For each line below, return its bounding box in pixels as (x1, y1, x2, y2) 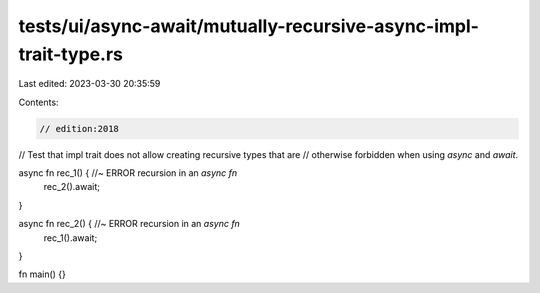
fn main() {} (18, 268, 67, 280)
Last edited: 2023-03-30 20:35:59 (18, 78, 161, 90)
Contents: (18, 96, 59, 108)
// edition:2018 (39, 123, 120, 134)
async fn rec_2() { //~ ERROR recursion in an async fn (18, 218, 240, 230)
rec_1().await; (43, 231, 98, 244)
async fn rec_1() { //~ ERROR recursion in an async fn (18, 167, 238, 179)
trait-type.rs (18, 43, 124, 65)
